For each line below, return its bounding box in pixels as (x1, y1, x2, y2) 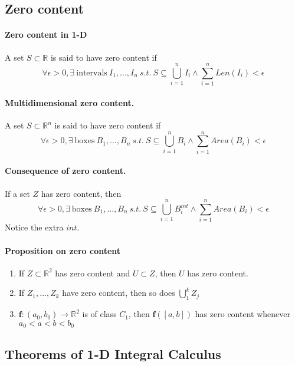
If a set (5, 187, 30, 199)
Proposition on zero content (5, 244, 121, 256)
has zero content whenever (195, 308, 290, 320)
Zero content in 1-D (5, 28, 87, 41)
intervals (76, 68, 107, 77)
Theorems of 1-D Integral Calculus (5, 344, 221, 362)
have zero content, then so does (62, 286, 175, 299)
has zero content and (55, 266, 130, 279)
